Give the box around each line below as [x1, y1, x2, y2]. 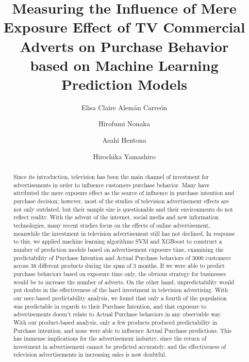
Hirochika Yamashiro [93, 151, 156, 161]
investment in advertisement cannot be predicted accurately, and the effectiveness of [13, 342, 226, 350]
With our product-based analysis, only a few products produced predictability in [13, 318, 217, 326]
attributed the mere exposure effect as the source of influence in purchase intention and [13, 189, 234, 197]
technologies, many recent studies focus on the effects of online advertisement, [13, 221, 210, 229]
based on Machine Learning [30, 55, 219, 75]
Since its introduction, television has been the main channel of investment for [13, 173, 209, 181]
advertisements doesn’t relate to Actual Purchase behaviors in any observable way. [13, 310, 222, 318]
